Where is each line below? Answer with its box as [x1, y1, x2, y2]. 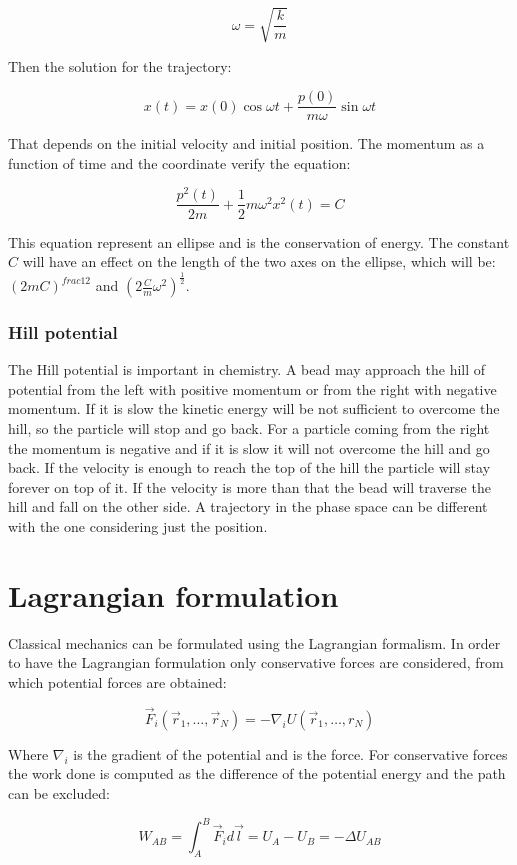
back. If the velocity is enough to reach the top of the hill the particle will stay [8, 457, 491, 478]
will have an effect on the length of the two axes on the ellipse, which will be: [22, 251, 496, 272]
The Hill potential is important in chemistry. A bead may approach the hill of [8, 359, 486, 380]
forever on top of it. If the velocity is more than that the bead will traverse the [8, 476, 491, 497]
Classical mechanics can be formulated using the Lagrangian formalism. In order [8, 632, 501, 653]
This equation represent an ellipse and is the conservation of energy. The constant [8, 231, 510, 252]
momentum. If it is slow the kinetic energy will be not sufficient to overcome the [8, 398, 500, 419]
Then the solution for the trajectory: [8, 55, 232, 76]
